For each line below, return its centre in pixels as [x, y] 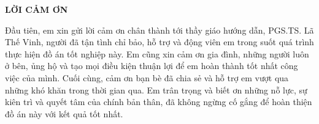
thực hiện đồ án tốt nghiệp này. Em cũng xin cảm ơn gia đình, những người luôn [157, 53]
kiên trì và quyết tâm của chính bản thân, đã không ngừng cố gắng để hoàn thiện [159, 102]
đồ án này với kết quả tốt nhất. [64, 113]
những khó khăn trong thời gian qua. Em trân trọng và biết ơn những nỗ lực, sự [156, 89]
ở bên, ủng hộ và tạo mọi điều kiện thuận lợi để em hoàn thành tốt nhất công [152, 66]
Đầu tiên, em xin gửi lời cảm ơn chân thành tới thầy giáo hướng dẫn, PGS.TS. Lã [159, 30]
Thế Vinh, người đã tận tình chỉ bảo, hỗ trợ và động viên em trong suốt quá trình [159, 42]
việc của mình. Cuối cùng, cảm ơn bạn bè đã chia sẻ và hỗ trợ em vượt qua [147, 77]
